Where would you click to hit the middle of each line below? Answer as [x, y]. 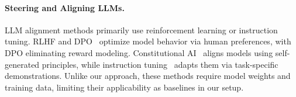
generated [22, 64]
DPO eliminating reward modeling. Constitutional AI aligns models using [139, 52]
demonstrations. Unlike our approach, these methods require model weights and [148, 76]
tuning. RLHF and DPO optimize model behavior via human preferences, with [148, 41]
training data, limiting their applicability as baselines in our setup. [124, 87]
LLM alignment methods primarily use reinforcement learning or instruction [141, 30]
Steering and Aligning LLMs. [65, 7]
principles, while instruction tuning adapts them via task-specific [160, 64]
